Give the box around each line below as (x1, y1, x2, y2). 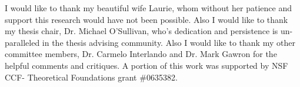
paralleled (5, 36, 40, 48)
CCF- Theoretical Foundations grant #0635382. (5, 71, 178, 83)
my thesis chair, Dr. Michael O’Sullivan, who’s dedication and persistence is (5, 25, 278, 37)
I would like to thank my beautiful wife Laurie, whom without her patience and (5, 2, 292, 14)
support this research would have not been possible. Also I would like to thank (5, 13, 288, 25)
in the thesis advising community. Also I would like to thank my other (42, 36, 295, 48)
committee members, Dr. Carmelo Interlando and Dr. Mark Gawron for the (5, 48, 277, 60)
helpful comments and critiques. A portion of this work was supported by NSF (5, 59, 288, 71)
